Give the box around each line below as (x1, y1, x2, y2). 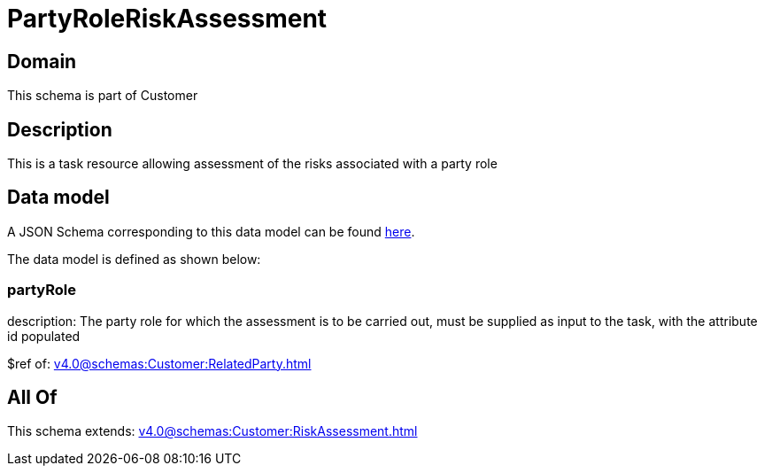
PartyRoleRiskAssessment (7, 4, 328, 34)
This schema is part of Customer (7, 88, 198, 104)
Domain (7, 50, 77, 73)
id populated (7, 328, 81, 344)
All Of (7, 386, 58, 409)
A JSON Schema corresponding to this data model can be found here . (7, 223, 415, 239)
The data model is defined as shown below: (7, 251, 261, 267)
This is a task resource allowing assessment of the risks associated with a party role (7, 156, 498, 172)
